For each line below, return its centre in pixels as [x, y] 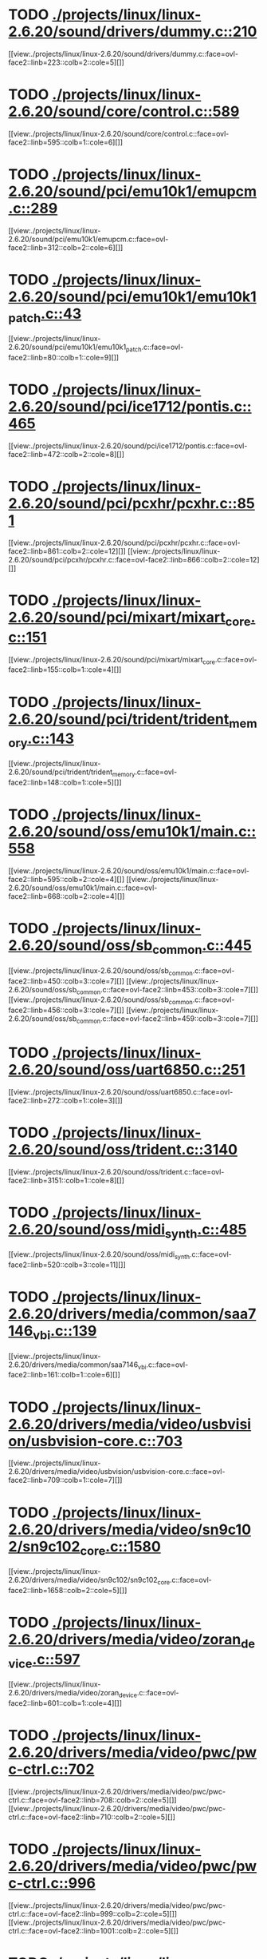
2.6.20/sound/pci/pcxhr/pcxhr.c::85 [132, 504]
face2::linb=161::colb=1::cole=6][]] [65, 1375]
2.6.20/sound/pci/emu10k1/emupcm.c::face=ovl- [88, 239]
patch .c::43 [45, 315]
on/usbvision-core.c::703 [96, 1441]
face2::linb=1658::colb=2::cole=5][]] [68, 1590]
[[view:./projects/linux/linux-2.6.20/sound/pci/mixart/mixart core [112, 660]
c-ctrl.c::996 [52, 1883]
